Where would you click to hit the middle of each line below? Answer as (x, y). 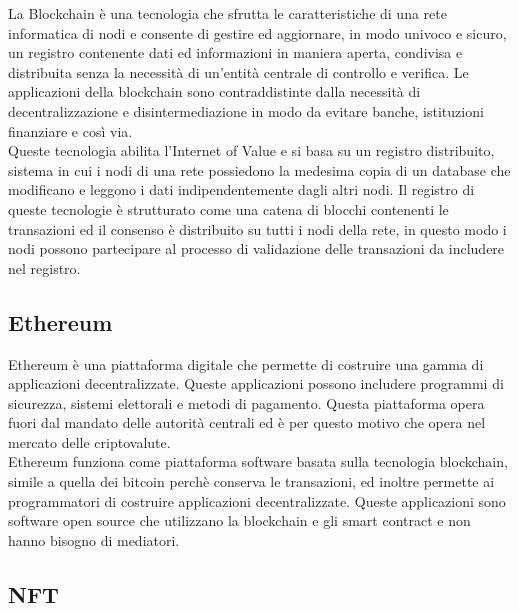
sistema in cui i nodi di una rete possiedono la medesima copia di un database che (259, 169)
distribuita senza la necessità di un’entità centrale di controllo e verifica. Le (238, 71)
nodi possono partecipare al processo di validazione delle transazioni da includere (256, 248)
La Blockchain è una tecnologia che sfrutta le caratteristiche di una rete (227, 13)
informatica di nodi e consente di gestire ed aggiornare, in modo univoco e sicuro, (257, 32)
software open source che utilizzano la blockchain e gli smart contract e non (239, 520)
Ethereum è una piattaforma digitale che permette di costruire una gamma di (246, 363)
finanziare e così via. (70, 130)
